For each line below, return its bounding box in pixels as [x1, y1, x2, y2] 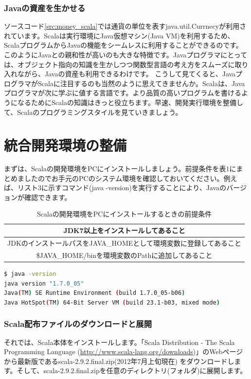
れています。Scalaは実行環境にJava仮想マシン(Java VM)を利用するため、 [4, 30, 234, 40]
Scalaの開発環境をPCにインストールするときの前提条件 [36, 208, 212, 218]
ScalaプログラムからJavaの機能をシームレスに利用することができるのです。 [4, 40, 243, 50]
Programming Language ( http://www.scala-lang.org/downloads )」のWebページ [4, 346, 243, 357]
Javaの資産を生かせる [4, 1, 86, 14]
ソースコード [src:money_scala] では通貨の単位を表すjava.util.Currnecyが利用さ [4, 21, 247, 31]
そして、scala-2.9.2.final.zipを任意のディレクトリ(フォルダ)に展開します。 [17, 365, 247, 376]
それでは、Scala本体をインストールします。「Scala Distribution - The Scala [4, 337, 235, 347]
